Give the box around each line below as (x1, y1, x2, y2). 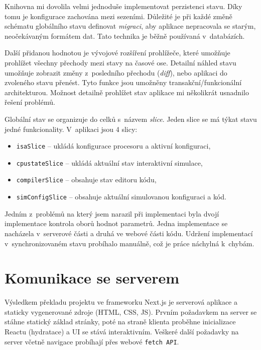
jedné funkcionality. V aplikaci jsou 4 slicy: (5, 123, 138, 134)
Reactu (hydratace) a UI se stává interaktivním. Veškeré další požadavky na (5, 326, 239, 337)
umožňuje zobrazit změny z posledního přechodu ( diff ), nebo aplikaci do (5, 67, 227, 78)
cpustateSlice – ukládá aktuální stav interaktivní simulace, (16, 157, 203, 168)
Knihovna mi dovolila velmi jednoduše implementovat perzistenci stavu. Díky (5, 1, 242, 11)
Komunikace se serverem (5, 267, 180, 288)
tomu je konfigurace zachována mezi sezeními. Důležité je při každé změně (5, 11, 232, 21)
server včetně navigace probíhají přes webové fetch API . (5, 336, 179, 346)
